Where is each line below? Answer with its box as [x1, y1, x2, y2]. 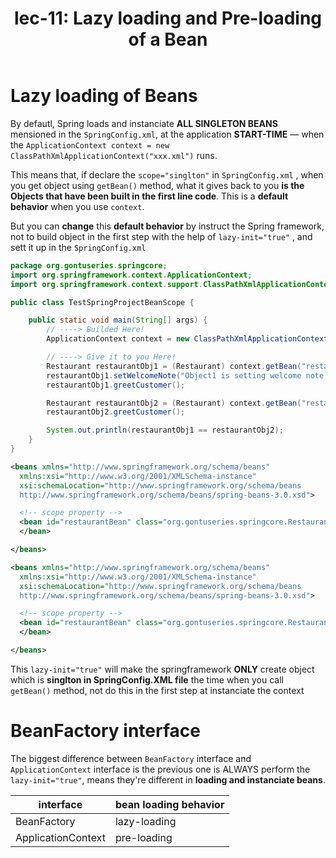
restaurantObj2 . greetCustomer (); [46, 407, 186, 417]
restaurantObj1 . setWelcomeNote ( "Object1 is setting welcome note [46, 370, 325, 381]
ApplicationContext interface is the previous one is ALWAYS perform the [10, 763, 311, 775]
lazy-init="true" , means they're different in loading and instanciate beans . [10, 773, 326, 786]
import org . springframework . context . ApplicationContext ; [10, 270, 253, 280]
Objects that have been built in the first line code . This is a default [10, 190, 289, 202]
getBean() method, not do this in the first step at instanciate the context [10, 684, 305, 696]
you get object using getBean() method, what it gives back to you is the [10, 179, 305, 191]
